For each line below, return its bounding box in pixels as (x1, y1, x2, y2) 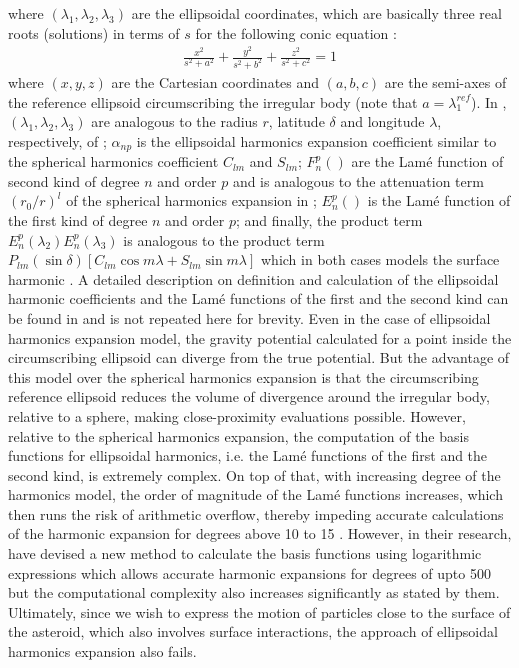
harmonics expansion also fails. (8, 641, 197, 662)
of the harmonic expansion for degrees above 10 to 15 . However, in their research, (8, 523, 512, 544)
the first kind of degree (8, 209, 148, 230)
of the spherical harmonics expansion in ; (66, 190, 317, 211)
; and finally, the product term (236, 209, 423, 230)
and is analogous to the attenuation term (232, 170, 484, 191)
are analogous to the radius (91, 111, 258, 132)
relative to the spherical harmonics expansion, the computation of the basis (8, 425, 469, 446)
